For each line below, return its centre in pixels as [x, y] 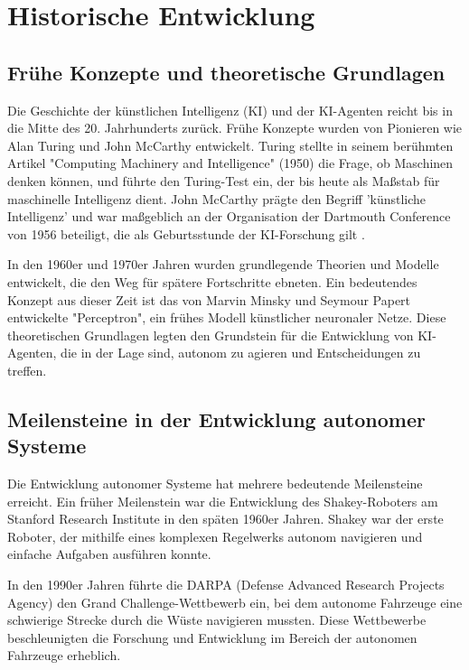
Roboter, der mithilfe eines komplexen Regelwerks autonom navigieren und [215, 536]
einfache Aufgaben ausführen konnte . [109, 554]
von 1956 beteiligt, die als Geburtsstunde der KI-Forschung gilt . [186, 233]
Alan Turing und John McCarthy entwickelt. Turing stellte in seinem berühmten [230, 145]
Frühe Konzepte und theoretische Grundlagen [226, 72]
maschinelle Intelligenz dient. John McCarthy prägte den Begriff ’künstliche [217, 198]
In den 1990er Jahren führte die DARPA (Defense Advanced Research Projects [226, 585]
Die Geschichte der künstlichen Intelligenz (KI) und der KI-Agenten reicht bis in [230, 110]
